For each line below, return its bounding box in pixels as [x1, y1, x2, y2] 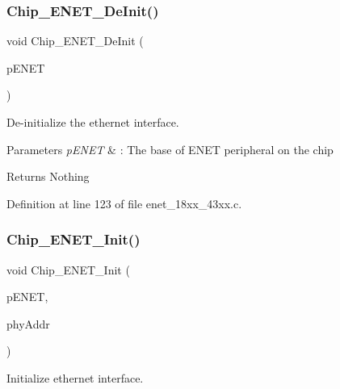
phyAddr [6, 315, 50, 332]
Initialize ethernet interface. [6, 369, 144, 386]
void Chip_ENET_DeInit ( [6, 32, 144, 49]
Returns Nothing [6, 168, 90, 185]
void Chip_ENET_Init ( [6, 261, 130, 278]
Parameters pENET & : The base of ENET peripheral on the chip [6, 140, 334, 157]
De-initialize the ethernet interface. [6, 114, 179, 130]
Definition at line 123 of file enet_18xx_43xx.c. [6, 194, 242, 211]
